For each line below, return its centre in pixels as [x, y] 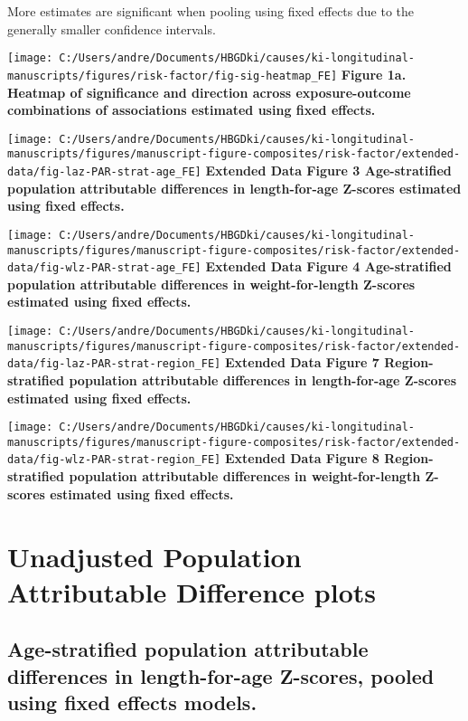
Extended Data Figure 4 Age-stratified [328, 266]
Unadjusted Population [154, 556]
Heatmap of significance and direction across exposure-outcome [209, 92]
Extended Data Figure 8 [302, 458]
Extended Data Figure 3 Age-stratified [328, 170]
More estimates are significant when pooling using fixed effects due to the [211, 11]
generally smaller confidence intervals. [112, 28]
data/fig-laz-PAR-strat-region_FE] [114, 364]
